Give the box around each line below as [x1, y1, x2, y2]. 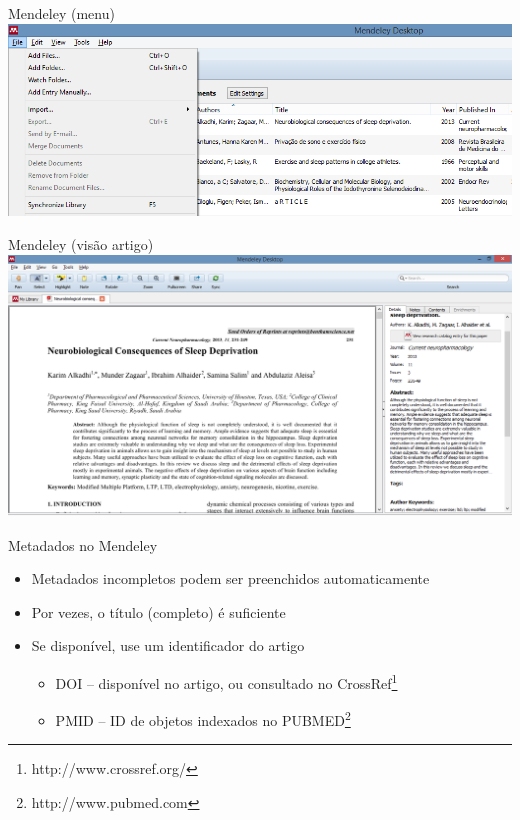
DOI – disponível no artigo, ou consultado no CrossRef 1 [55, 669, 398, 693]
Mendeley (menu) [8, 3, 115, 23]
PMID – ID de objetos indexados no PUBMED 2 [55, 707, 351, 730]
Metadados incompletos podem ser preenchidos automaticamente [31, 568, 430, 589]
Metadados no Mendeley [8, 534, 158, 555]
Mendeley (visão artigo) [8, 234, 154, 255]
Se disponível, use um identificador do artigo [31, 635, 305, 656]
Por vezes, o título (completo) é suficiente [31, 601, 286, 622]
